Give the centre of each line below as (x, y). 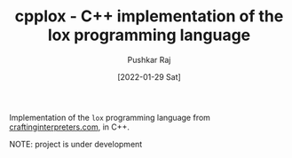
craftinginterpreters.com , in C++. (70, 127)
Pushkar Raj (149, 59)
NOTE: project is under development (76, 144)
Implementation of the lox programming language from (110, 117)
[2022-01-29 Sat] (149, 76)
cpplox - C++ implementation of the (149, 16)
